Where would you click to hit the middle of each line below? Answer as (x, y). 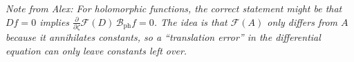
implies (55, 21)
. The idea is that (190, 21)
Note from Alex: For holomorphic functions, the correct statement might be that (174, 8)
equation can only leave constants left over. (96, 50)
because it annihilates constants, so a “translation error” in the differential (163, 36)
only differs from (302, 21)
